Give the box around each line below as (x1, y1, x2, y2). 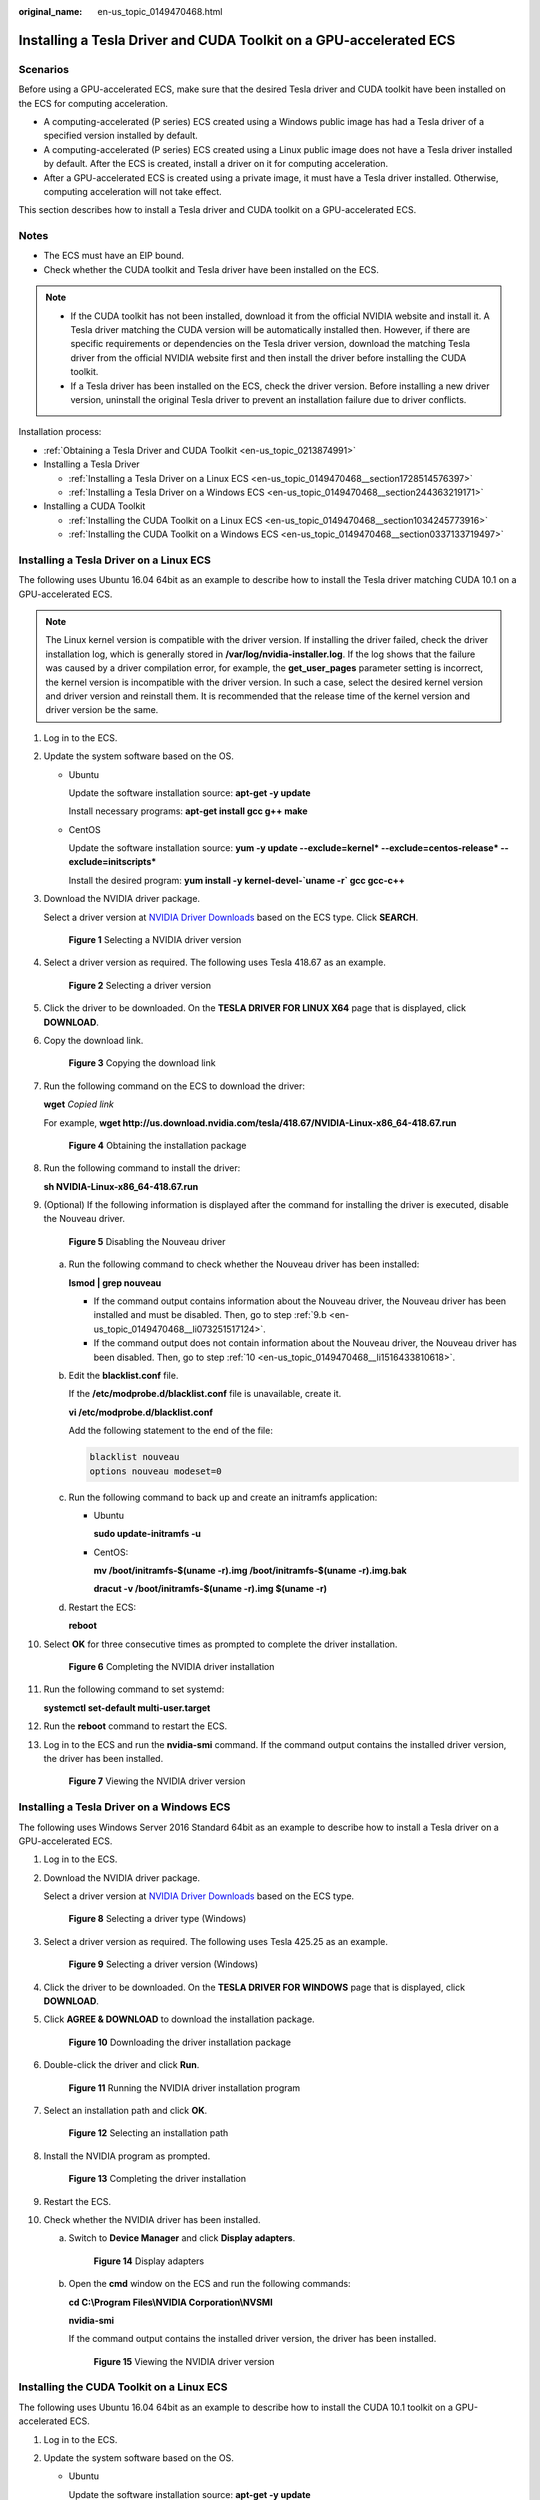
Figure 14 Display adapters (93, 2255, 205, 2267)
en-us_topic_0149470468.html (97, 6, 223, 17)
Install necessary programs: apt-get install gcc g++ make (68, 805, 308, 817)
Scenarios (18, 62, 70, 76)
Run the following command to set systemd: (43, 1683, 225, 1695)
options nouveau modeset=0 (89, 1465, 222, 1477)
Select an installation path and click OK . (43, 2105, 208, 2116)
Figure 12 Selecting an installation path (68, 2127, 229, 2139)
